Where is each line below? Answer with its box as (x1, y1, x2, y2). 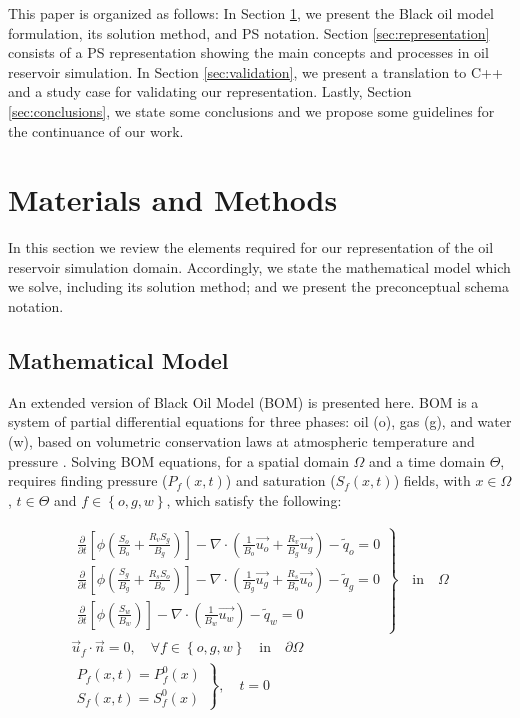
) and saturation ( (225, 470, 336, 491)
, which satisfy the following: (166, 489, 342, 510)
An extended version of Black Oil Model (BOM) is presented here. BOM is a (8, 391, 479, 412)
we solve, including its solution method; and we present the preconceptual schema (8, 276, 509, 297)
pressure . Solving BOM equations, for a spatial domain (8, 450, 349, 471)
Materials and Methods (8, 179, 338, 220)
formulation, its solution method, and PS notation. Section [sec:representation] (8, 22, 490, 43)
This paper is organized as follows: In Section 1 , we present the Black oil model (8, 3, 494, 23)
